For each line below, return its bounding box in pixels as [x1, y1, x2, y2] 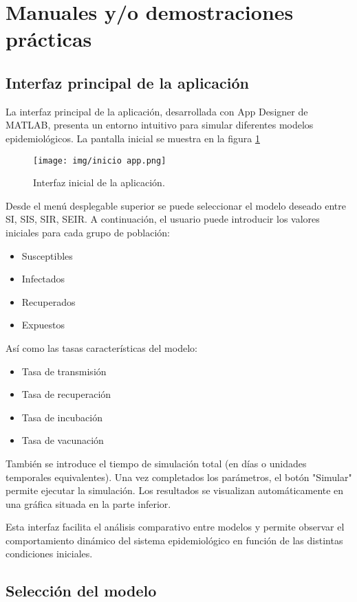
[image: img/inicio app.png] [33, 155, 166, 166]
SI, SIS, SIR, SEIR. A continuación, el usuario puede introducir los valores [6, 212, 320, 226]
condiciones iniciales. [6, 546, 93, 561]
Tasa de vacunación [21, 433, 104, 447]
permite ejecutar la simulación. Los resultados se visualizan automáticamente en [6, 483, 344, 498]
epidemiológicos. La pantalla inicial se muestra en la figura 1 [6, 131, 260, 145]
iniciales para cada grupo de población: [6, 225, 170, 239]
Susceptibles [21, 248, 73, 263]
